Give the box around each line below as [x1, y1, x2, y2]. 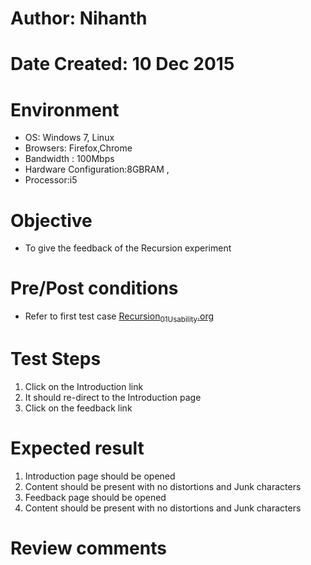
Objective [10, 209, 93, 232]
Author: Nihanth [10, 7, 148, 30]
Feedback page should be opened [24, 491, 167, 503]
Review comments [10, 537, 167, 560]
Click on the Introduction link [24, 380, 144, 392]
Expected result [10, 437, 145, 460]
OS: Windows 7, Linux [24, 132, 115, 144]
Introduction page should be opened [24, 470, 176, 482]
